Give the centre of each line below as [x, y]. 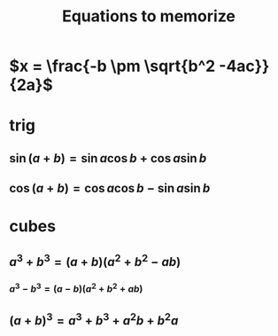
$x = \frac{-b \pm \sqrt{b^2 [112, 66]
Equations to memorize [149, 16]
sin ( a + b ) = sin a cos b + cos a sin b [108, 158]
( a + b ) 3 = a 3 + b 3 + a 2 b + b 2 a [94, 319]
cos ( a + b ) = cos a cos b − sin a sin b [110, 188]
